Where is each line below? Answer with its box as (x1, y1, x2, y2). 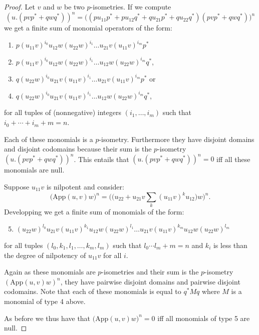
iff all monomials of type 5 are (157, 312, 250, 323)
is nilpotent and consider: (46, 181, 124, 191)
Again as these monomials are (4, 266, 96, 277)
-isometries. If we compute (90, 1, 171, 11)
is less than (213, 239, 247, 250)
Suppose (4, 181, 30, 191)
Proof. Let (4, 1, 35, 11)
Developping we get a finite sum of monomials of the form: (4, 206, 184, 217)
